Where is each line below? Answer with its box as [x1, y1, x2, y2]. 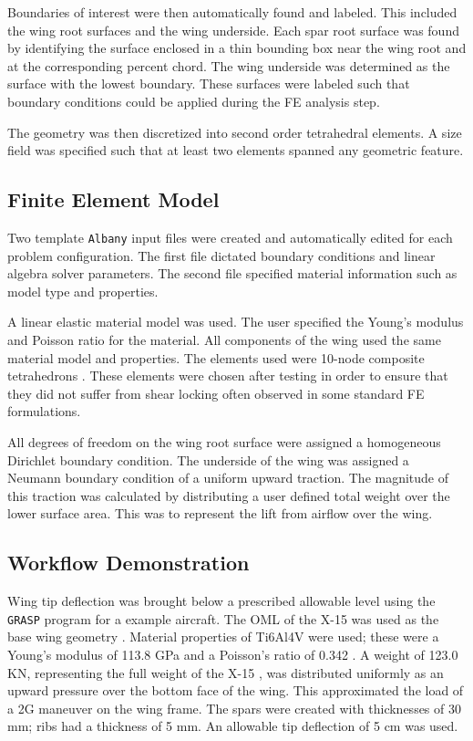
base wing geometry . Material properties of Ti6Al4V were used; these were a [7, 627, 439, 646]
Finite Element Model [7, 185, 220, 214]
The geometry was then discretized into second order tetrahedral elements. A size [7, 122, 462, 141]
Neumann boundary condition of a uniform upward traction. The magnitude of [7, 468, 449, 487]
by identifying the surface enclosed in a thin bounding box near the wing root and [7, 38, 467, 57]
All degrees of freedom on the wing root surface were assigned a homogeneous [7, 432, 441, 451]
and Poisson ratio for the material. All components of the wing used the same [7, 329, 441, 349]
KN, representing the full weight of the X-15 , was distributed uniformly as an [7, 663, 444, 682]
